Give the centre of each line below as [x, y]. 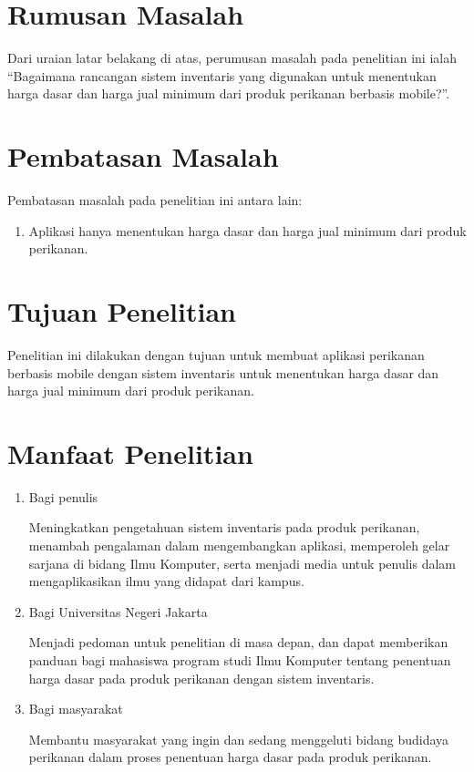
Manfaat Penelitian [130, 453]
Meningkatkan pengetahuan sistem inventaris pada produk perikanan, [224, 527]
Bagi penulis [63, 496]
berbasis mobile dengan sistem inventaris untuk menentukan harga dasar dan [223, 372]
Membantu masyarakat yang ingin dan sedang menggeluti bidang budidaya [239, 739]
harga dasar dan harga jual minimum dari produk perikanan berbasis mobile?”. [229, 93]
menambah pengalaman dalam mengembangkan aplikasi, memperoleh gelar [239, 546]
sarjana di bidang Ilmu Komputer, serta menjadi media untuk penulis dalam [242, 563]
